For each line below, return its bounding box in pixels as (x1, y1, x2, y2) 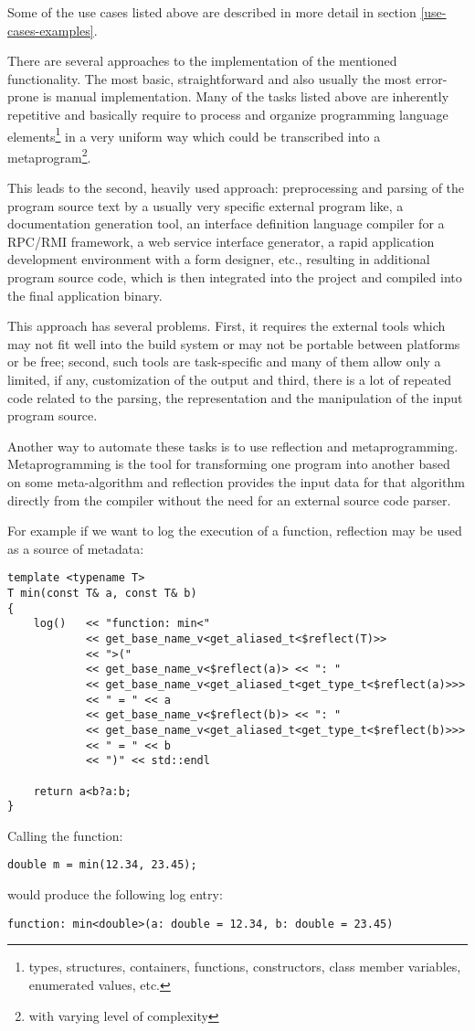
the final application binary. (7, 285, 163, 304)
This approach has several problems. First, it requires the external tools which (7, 316, 446, 335)
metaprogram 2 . (7, 144, 91, 166)
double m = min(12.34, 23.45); (7, 858, 197, 872)
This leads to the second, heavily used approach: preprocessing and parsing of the (7, 178, 465, 197)
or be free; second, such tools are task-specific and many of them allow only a (7, 352, 441, 371)
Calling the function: (7, 825, 123, 845)
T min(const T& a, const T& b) (7, 587, 197, 600)
